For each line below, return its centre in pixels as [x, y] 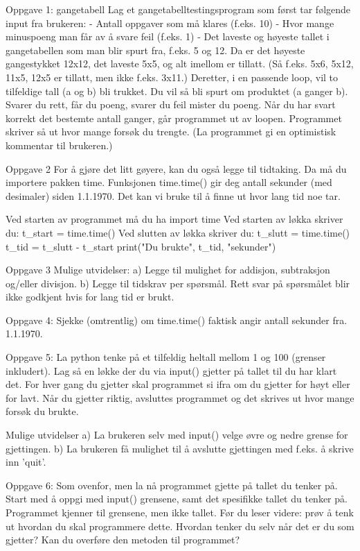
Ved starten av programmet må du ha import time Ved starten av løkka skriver [174, 219]
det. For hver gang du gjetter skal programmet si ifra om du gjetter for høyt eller [178, 384]
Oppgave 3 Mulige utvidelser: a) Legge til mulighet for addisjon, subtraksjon [168, 270]
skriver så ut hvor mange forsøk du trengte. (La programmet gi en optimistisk [171, 132]
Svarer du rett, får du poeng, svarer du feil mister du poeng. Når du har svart [171, 104]
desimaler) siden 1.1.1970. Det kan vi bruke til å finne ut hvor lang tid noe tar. [173, 195]
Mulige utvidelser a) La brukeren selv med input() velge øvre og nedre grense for [177, 435]
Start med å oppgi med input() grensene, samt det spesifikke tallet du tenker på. [177, 499]
